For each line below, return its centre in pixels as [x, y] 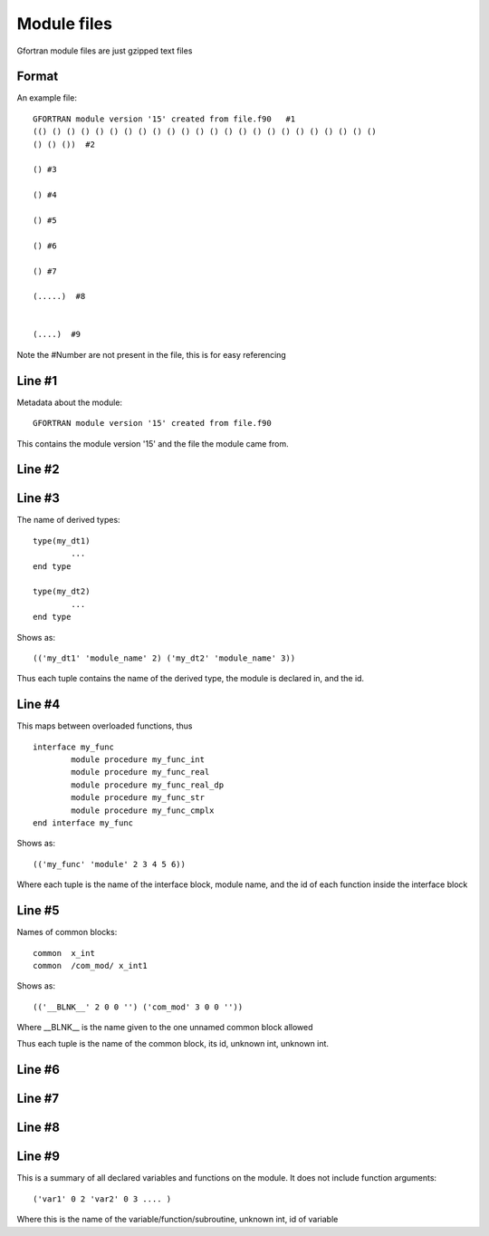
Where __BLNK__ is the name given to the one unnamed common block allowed [165, 1028]
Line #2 [38, 470]
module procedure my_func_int [138, 760]
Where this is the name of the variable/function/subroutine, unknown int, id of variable [177, 1220]
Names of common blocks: [67, 932]
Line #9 [38, 1157]
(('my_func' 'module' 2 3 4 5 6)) [109, 864]
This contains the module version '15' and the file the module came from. [153, 443]
